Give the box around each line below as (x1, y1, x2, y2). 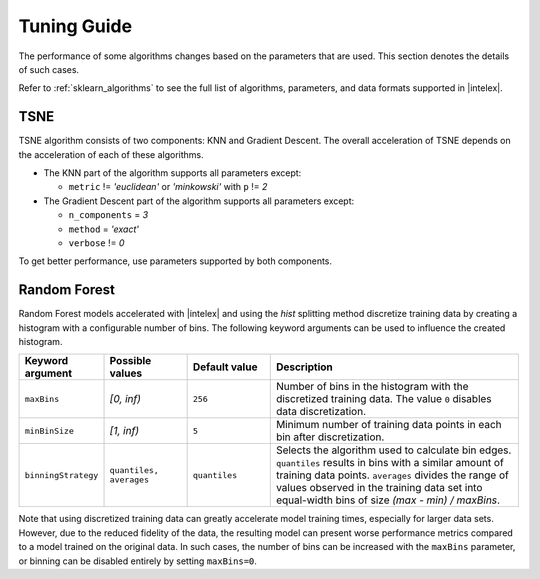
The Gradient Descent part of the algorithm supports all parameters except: (43, 195, 355, 207)
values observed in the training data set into (275, 481, 483, 495)
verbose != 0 (68, 236, 125, 249)
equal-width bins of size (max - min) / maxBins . (275, 493, 500, 507)
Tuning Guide (18, 15, 133, 37)
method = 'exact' (68, 223, 140, 235)
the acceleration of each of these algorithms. (18, 148, 204, 160)
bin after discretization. (275, 430, 385, 444)
